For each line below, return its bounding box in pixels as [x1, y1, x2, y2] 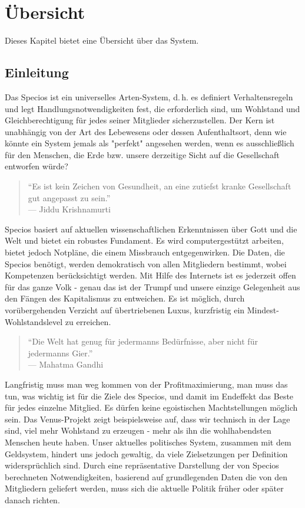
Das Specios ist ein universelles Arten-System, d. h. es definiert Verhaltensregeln [5, 90, 293, 103]
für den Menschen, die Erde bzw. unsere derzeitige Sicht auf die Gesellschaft [5, 148, 280, 160]
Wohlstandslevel [5, 315, 63, 327]
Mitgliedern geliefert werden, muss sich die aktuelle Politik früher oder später [5, 482, 284, 494]
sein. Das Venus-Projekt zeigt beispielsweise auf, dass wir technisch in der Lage [5, 412, 290, 425]
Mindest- [247, 304, 279, 316]
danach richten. [5, 493, 60, 506]
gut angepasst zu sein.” [28, 191, 111, 204]
